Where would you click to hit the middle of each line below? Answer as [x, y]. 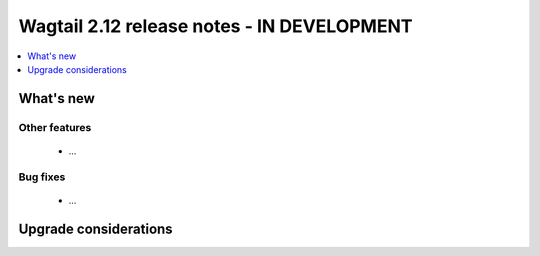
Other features [55, 127]
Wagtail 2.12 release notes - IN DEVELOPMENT [215, 26]
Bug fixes [42, 177]
